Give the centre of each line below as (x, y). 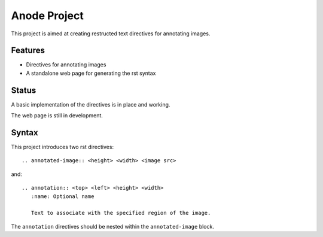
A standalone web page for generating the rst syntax (91, 73)
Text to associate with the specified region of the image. (121, 213)
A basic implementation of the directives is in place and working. (91, 104)
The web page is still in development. (57, 116)
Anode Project (47, 16)
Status (24, 90)
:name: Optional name (63, 196)
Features (28, 51)
